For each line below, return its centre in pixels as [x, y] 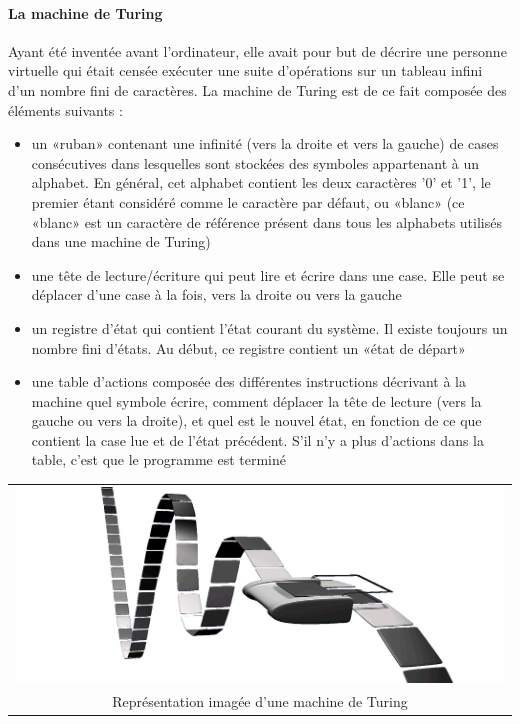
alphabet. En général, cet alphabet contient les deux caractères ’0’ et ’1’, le [261, 182]
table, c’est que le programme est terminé [158, 459]
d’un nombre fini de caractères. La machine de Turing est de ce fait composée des [257, 89]
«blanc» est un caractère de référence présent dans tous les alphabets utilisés [266, 221]
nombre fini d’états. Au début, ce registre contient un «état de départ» [248, 347]
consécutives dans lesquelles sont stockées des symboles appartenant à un [255, 162]
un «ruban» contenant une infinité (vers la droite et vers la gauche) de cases [265, 143]
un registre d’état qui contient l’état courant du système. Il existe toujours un [269, 327]
